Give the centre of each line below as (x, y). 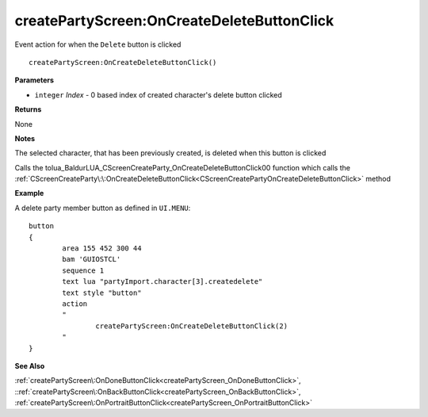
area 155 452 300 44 (102, 249)
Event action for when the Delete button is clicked (98, 44)
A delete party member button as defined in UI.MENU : (103, 208)
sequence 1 (83, 270)
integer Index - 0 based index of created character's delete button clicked (159, 94)
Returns (28, 109)
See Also (30, 365)
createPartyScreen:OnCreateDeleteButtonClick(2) (192, 326)
